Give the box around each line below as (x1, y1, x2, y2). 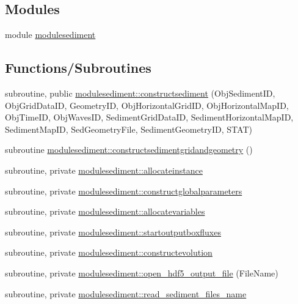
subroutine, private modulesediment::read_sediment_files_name (5, 287, 247, 300)
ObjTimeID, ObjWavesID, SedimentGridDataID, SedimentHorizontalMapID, (5, 111, 294, 124)
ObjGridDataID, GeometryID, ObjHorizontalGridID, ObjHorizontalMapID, (5, 98, 289, 111)
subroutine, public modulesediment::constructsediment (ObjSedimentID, (5, 87, 275, 99)
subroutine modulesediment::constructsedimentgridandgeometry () (5, 143, 253, 156)
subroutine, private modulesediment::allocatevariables (5, 205, 205, 218)
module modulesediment (5, 28, 96, 41)
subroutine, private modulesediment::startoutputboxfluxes (5, 225, 221, 238)
